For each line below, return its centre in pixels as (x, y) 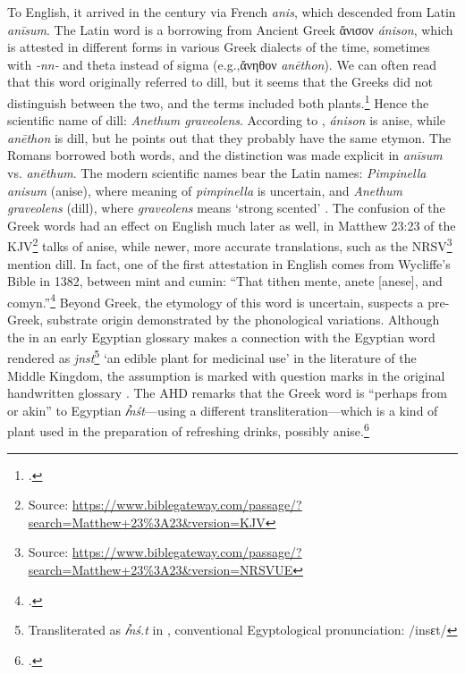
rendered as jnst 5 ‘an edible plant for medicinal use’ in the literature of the (212, 356)
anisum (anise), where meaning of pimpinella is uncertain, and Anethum (205, 190)
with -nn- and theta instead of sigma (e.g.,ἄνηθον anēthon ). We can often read (222, 64)
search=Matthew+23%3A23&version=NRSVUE (161, 569)
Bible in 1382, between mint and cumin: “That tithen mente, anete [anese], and (225, 281)
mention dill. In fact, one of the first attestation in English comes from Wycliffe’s (229, 263)
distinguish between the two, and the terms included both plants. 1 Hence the (218, 101)
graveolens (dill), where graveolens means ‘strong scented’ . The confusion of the (226, 208)
